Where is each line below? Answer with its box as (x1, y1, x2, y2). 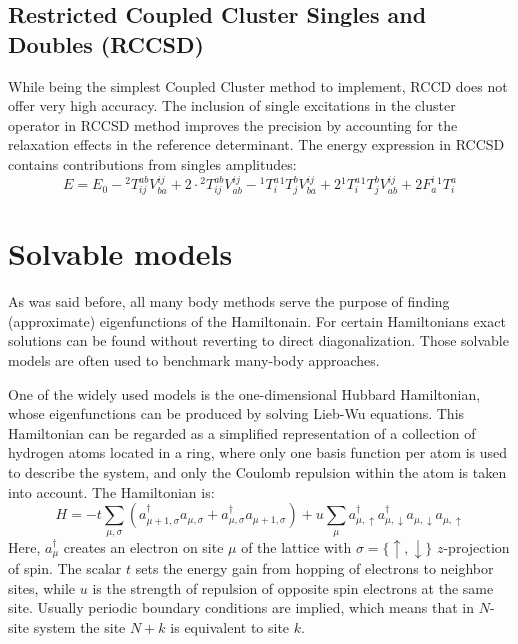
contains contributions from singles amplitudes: (8, 153, 297, 174)
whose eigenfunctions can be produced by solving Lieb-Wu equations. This (8, 403, 465, 424)
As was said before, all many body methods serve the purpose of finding (8, 291, 450, 312)
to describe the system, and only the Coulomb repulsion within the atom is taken (8, 461, 507, 482)
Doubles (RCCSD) (8, 28, 204, 59)
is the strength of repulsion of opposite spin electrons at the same (92, 577, 494, 598)
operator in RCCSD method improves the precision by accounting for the (8, 114, 458, 135)
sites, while (8, 577, 76, 598)
